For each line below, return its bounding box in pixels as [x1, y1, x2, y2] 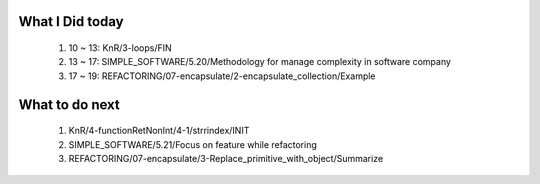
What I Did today [18, 13, 124, 30]
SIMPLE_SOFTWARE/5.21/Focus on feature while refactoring [68, 138, 317, 150]
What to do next [18, 96, 120, 113]
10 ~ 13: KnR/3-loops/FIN [68, 42, 172, 54]
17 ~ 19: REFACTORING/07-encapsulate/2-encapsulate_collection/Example [68, 70, 376, 82]
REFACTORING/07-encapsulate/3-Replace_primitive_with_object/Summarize [68, 152, 384, 164]
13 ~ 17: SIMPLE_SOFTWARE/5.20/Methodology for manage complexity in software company [68, 56, 452, 68]
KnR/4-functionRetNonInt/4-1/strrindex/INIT [68, 125, 250, 137]
